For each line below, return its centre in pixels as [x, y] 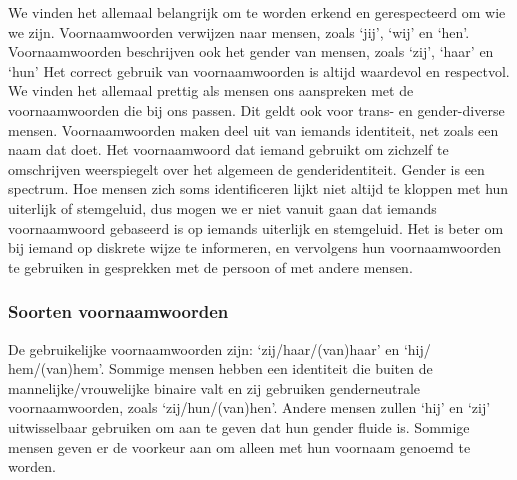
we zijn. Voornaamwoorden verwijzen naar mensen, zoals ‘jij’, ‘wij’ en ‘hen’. [239, 31]
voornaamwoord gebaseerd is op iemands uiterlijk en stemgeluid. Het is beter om [256, 227]
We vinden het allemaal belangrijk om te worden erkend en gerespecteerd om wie [257, 12]
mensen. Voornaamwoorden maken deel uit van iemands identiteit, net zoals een [253, 129]
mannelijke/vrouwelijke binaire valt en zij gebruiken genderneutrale [214, 387]
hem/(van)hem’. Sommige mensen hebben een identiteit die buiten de [220, 368]
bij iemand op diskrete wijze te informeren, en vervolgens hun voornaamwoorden [255, 247]
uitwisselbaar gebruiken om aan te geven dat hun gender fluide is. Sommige [239, 426]
